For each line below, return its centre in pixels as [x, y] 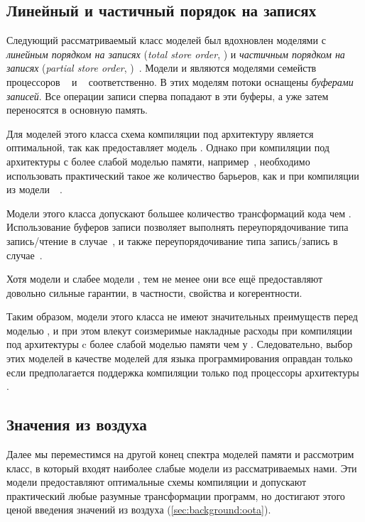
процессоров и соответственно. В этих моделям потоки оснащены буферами [180, 81]
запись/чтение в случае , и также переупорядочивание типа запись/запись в [172, 240]
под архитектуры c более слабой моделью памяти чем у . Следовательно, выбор [180, 344]
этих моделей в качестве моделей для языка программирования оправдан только [180, 358]
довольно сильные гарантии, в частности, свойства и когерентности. [154, 292]
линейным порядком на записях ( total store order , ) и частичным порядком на [176, 54]
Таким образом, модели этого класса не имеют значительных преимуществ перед [182, 316]
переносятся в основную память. [77, 110]
